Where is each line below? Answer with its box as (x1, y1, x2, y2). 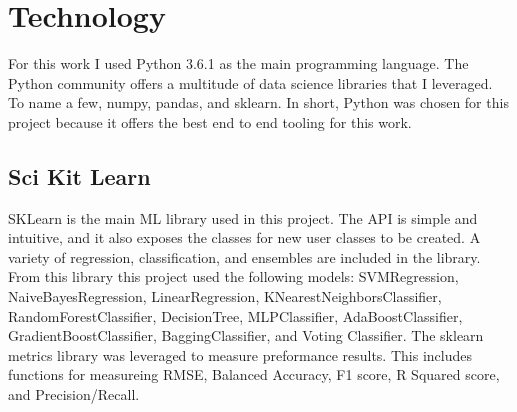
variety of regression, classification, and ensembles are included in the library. (8, 246, 481, 267)
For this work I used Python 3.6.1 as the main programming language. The (8, 53, 469, 74)
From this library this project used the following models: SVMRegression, (8, 266, 459, 287)
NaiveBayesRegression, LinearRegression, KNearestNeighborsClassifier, (8, 286, 442, 307)
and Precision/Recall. (8, 384, 140, 405)
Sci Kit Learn (8, 160, 151, 191)
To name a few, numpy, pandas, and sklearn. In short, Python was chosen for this (8, 92, 509, 113)
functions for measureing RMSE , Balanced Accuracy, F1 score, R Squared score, (8, 364, 500, 385)
